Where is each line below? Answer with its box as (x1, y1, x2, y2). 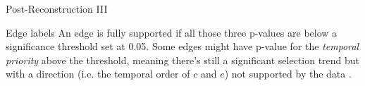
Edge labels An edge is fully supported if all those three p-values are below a (6, 25, 338, 39)
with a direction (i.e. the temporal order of (6, 66, 190, 81)
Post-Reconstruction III (6, 1, 108, 16)
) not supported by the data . (224, 66, 352, 81)
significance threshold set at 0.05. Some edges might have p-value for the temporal (6, 39, 359, 54)
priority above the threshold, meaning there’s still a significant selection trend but (6, 52, 360, 67)
